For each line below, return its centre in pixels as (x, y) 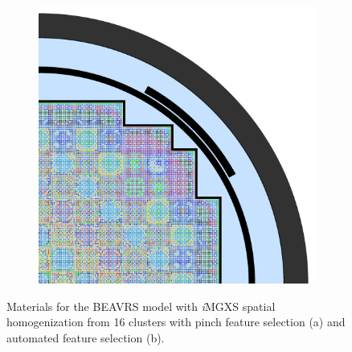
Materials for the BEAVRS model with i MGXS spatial (141, 306)
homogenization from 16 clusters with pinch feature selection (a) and (176, 322)
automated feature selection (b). (86, 337)
